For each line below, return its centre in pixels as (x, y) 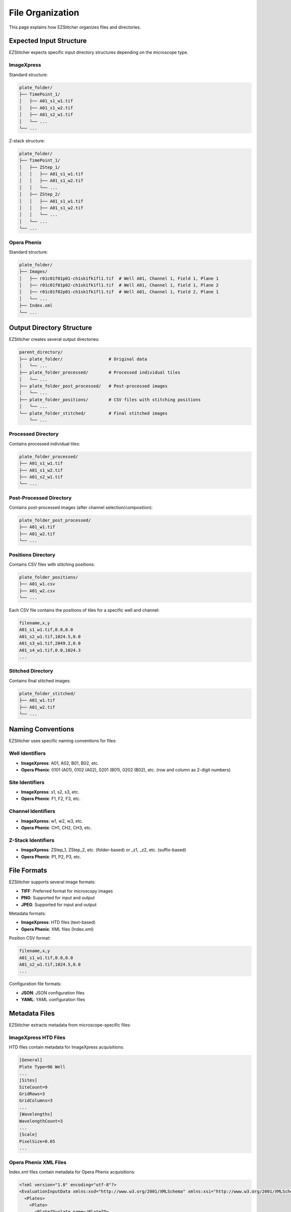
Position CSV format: (30, 938)
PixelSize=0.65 (37, 1141)
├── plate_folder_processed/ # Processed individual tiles (100, 373)
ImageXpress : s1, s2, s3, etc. (50, 792)
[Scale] (28, 1135)
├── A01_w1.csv (37, 584)
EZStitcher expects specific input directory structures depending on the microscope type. (99, 52)
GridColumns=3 (36, 1101)
